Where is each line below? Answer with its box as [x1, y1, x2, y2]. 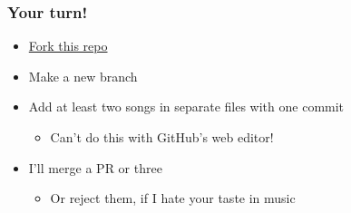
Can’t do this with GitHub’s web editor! [50, 128, 274, 146]
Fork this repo [28, 36, 108, 55]
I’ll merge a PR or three [28, 158, 162, 177]
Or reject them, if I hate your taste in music [50, 189, 296, 208]
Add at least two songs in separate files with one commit [28, 97, 345, 116]
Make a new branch [28, 66, 138, 85]
